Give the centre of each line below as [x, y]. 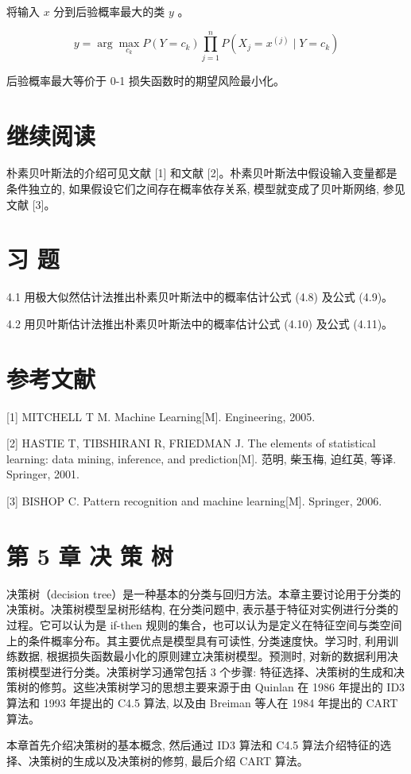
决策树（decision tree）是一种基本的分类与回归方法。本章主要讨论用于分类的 [204, 593]
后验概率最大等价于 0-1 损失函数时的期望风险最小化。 [145, 80]
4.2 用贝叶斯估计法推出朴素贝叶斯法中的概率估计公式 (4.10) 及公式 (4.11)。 [200, 323]
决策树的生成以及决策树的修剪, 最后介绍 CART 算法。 [168, 760]
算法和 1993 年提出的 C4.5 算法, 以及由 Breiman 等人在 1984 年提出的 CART [202, 702]
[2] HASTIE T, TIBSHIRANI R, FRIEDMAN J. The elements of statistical [191, 443]
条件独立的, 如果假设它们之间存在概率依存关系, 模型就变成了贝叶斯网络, [193, 189]
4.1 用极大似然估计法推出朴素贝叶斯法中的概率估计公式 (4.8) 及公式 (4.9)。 [200, 297]
